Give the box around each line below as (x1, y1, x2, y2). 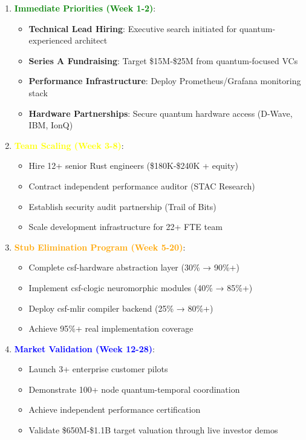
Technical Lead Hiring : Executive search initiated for (28, 22, 237, 34)
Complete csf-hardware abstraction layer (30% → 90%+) (28, 261, 239, 274)
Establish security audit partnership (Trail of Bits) (28, 200, 216, 212)
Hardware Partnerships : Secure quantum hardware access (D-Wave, (28, 107, 293, 119)
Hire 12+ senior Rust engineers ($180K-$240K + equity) (28, 159, 238, 172)
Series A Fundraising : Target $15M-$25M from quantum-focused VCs (28, 54, 298, 67)
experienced (28, 34, 73, 47)
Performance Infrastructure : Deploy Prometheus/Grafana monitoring (28, 74, 301, 87)
